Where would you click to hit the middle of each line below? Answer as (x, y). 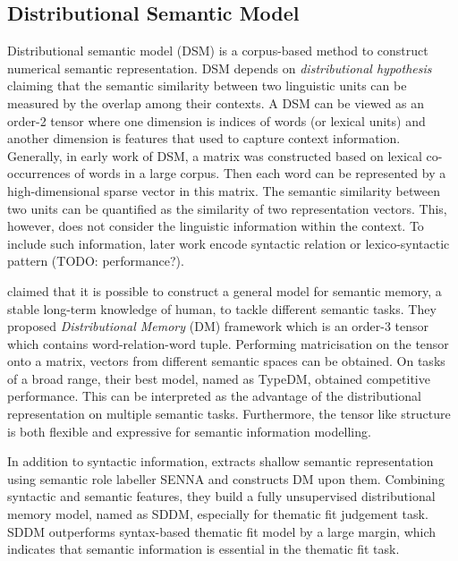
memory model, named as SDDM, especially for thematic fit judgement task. (218, 514)
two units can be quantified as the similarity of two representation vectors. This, (227, 208)
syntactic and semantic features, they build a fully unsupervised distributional (221, 496)
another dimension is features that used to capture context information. (204, 138)
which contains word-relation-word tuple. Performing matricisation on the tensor (228, 343)
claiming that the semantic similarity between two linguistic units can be (207, 85)
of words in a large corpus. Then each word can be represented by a (260, 173)
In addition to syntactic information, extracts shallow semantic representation (221, 461)
